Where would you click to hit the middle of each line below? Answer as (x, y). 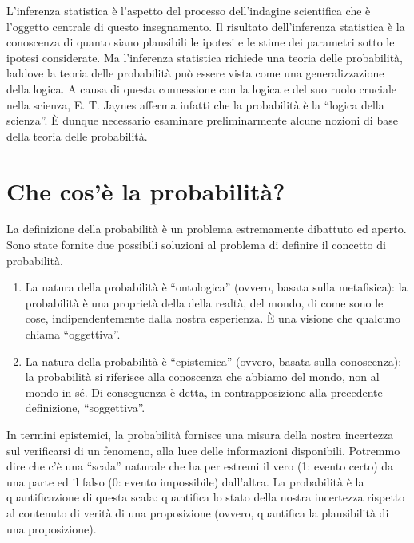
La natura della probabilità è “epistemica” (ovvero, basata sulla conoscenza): (213, 361)
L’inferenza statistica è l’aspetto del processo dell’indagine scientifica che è (189, 10)
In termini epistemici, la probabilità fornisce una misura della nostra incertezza (200, 434)
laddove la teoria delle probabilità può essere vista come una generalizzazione (195, 73)
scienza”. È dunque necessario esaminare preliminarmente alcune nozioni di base (202, 120)
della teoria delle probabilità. (77, 135)
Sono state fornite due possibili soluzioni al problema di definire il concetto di (196, 245)
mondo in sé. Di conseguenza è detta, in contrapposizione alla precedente (204, 392)
